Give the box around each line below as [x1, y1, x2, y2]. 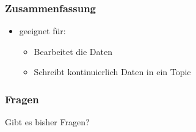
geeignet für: [19, 24, 66, 37]
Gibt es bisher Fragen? [5, 116, 90, 128]
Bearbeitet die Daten [34, 45, 112, 57]
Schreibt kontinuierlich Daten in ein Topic [34, 65, 191, 78]
